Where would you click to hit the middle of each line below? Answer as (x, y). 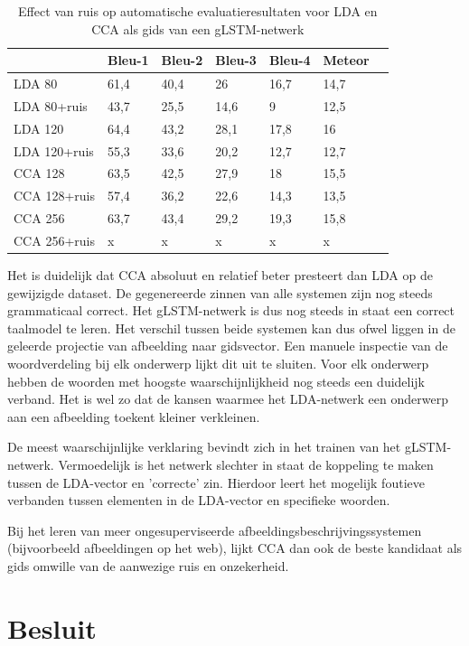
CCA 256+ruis (54, 240)
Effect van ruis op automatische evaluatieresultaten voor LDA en (198, 11)
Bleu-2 (182, 60)
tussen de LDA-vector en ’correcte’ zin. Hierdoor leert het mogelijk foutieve (216, 482)
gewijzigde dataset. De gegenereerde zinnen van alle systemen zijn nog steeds (220, 292)
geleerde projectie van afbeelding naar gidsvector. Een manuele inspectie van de (228, 346)
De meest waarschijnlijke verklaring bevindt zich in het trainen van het (204, 447)
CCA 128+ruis (54, 196)
